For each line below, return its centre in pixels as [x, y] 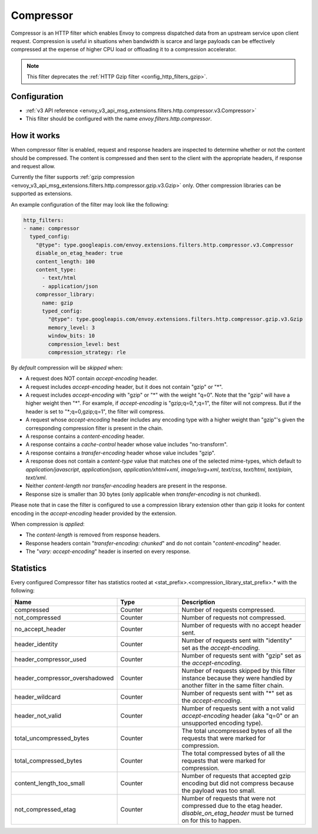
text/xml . [36, 477]
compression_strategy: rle [87, 352]
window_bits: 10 [72, 336]
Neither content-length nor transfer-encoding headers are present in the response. [126, 486]
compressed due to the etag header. [232, 806]
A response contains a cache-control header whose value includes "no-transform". [127, 444]
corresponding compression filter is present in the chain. [94, 428]
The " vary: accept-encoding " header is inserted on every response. [108, 551]
